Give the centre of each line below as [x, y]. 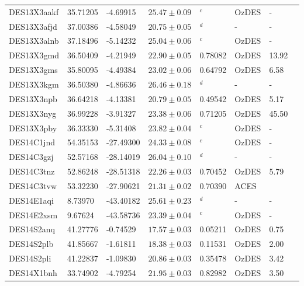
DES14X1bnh [33, 272]
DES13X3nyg [33, 113]
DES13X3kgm [34, 84]
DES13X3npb [33, 98]
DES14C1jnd [32, 142]
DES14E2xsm [33, 214]
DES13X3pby [33, 128]
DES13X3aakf [34, 11]
